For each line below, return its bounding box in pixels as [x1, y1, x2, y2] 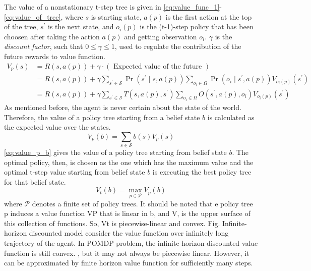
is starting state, [91, 11, 142, 22]
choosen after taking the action [4, 31, 100, 41]
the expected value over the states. [4, 122, 111, 132]
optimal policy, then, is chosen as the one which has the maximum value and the [4, 156, 254, 167]
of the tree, [4, 21, 38, 32]
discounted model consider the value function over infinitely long [29, 228, 229, 238]
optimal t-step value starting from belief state [4, 167, 145, 177]
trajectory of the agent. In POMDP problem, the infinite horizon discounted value [4, 238, 258, 248]
